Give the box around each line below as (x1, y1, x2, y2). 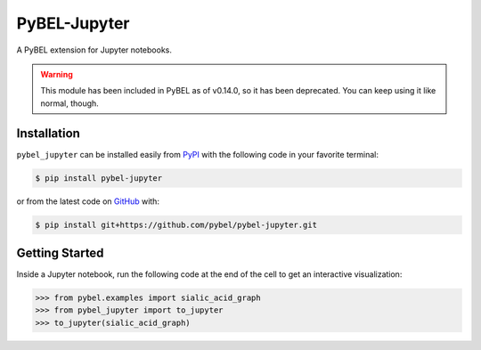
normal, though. (40, 98, 100, 109)
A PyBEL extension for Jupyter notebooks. (16, 45, 173, 55)
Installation (16, 126, 80, 141)
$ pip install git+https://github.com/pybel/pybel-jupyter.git (35, 219, 318, 230)
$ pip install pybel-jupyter (35, 173, 163, 183)
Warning (40, 69, 73, 79)
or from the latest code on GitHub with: (16, 196, 160, 207)
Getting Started (16, 245, 104, 260)
